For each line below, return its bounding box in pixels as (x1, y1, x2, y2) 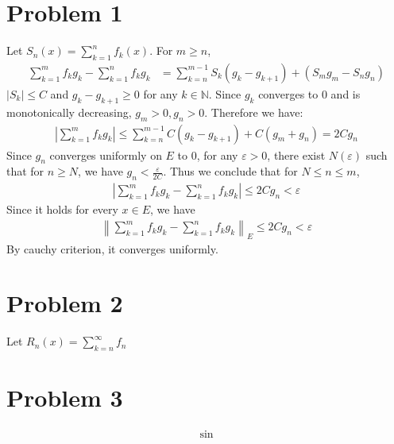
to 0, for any (177, 146, 238, 163)
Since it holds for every (6, 201, 118, 218)
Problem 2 (6, 287, 123, 319)
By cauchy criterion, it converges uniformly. (6, 240, 218, 257)
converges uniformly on (49, 146, 162, 163)
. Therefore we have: (204, 103, 303, 120)
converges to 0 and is (258, 85, 361, 102)
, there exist (267, 146, 326, 163)
